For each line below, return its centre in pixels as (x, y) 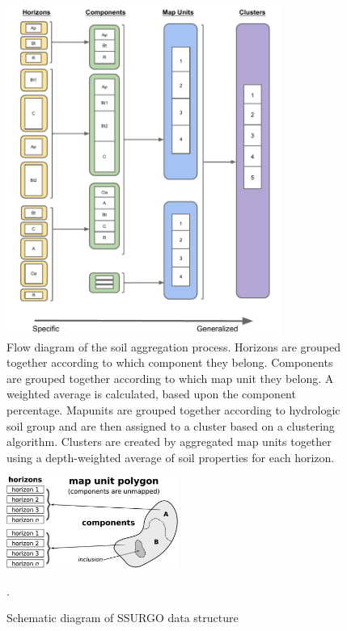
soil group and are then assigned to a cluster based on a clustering (171, 425)
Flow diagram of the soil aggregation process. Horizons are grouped (173, 346)
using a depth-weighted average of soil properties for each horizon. (171, 457)
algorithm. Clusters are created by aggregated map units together (169, 442)
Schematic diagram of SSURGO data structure (123, 618)
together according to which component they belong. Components (170, 362)
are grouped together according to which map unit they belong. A (170, 378)
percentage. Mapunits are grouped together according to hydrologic (173, 409)
